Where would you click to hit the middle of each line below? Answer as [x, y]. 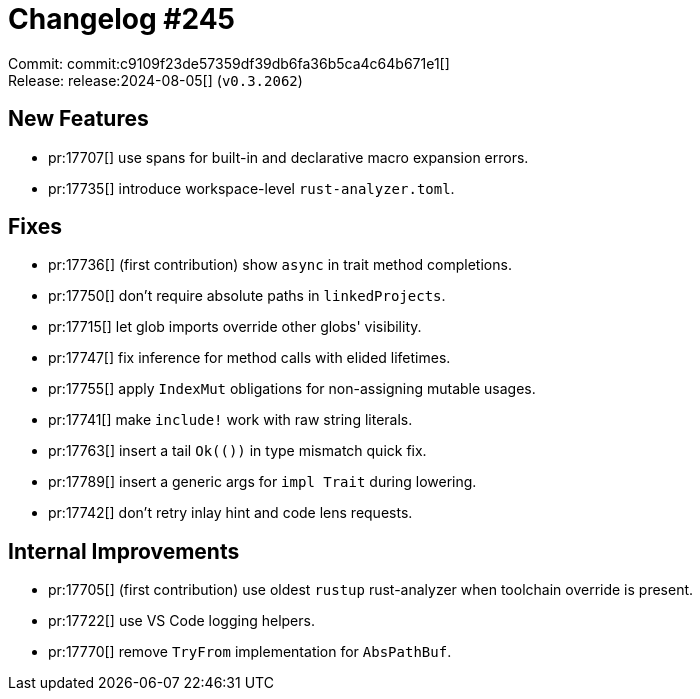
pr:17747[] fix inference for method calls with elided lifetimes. [249, 358]
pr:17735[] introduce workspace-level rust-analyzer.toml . [251, 188]
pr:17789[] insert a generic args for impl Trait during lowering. [262, 482]
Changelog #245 [122, 19]
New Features [78, 119]
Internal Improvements [124, 551]
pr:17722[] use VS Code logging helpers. [181, 621]
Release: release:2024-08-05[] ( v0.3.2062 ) [155, 80]
